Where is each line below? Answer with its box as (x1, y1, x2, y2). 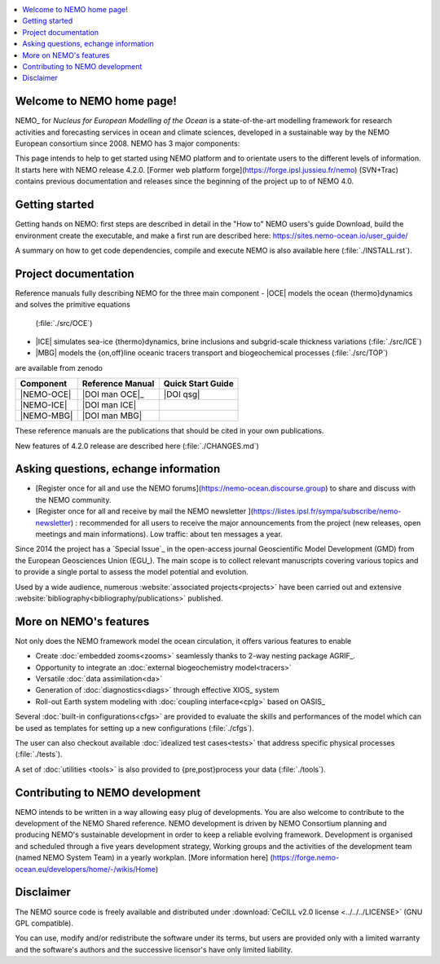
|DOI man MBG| (81, 410, 143, 421)
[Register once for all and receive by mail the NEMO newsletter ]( (35, 506, 254, 517)
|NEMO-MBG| (20, 410, 73, 421)
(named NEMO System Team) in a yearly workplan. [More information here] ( (15, 852, 273, 863)
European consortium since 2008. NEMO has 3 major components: (15, 139, 240, 148)
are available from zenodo (15, 363, 103, 372)
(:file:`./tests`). (15, 750, 63, 759)
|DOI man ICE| (81, 399, 137, 411)
